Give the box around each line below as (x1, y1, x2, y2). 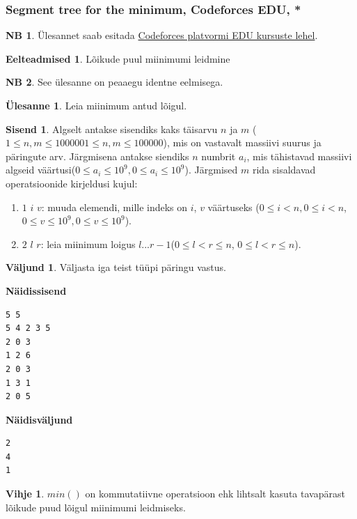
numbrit (201, 148, 236, 163)
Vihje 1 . (6, 486, 45, 501)
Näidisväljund (6, 412, 73, 426)
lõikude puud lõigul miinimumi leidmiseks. (6, 499, 186, 514)
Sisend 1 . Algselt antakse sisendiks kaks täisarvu (6, 121, 218, 136)
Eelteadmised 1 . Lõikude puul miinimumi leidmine (6, 51, 230, 65)
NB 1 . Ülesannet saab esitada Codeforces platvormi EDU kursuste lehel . (6, 28, 318, 42)
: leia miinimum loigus (40, 236, 136, 251)
